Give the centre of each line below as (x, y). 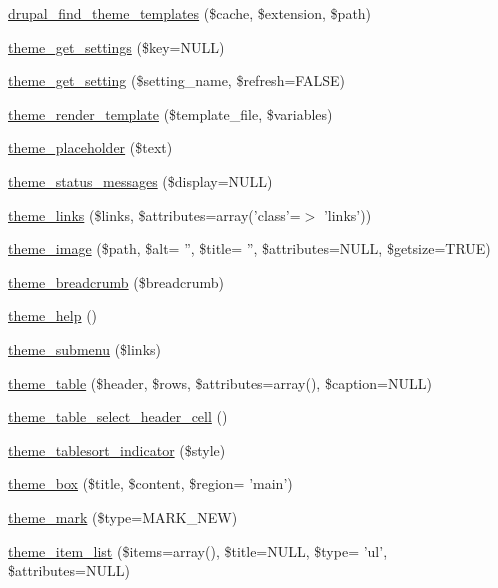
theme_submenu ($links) (84, 348)
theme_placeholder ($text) (90, 147)
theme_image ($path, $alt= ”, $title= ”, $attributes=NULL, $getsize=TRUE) (249, 248)
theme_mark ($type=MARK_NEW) (123, 516)
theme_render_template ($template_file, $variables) (170, 113)
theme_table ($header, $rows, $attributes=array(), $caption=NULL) (220, 382)
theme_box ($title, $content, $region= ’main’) (150, 483)
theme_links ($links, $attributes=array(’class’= (154, 214)
